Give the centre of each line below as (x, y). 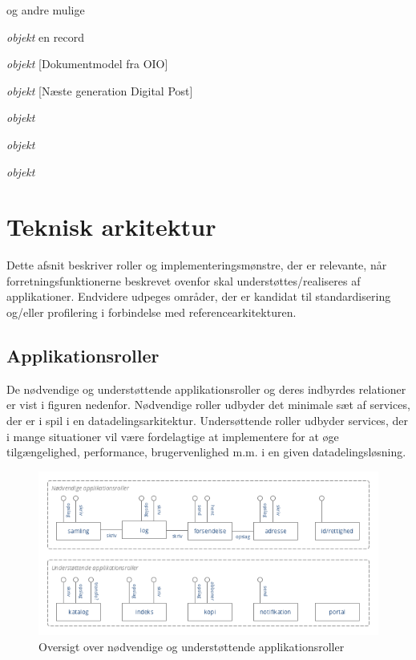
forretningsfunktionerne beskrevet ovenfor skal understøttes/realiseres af (184, 280)
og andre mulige (46, 10)
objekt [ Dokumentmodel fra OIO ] (87, 64)
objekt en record (45, 36)
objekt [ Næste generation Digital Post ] (100, 90)
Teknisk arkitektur (111, 227)
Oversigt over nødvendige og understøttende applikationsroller (192, 646)
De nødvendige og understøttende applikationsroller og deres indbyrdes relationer (206, 389)
